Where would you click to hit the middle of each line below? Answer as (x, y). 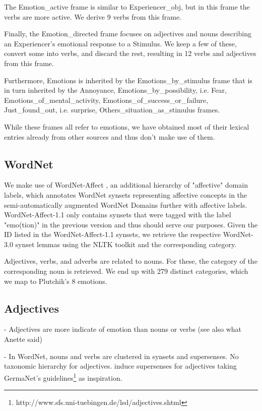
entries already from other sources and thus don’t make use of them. (110, 136)
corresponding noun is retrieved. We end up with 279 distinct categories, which (126, 271)
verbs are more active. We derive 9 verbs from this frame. (93, 16)
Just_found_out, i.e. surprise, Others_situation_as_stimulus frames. (112, 110)
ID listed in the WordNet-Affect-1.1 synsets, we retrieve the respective (112, 234)
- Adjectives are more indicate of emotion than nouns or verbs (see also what (123, 329)
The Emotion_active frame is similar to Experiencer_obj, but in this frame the (127, 7)
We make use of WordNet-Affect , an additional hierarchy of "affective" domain (126, 185)
